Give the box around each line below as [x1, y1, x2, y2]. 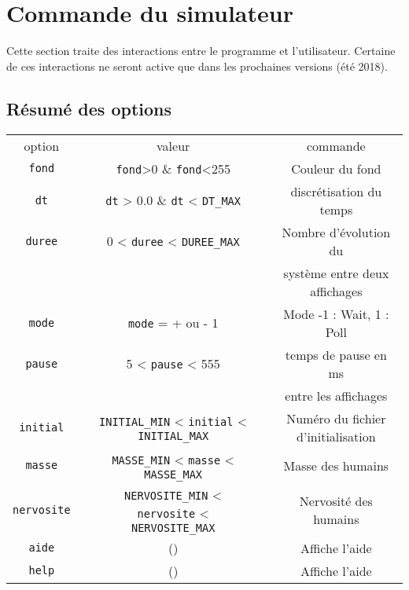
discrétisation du [290, 181, 382, 200]
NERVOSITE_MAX [131, 521, 216, 534]
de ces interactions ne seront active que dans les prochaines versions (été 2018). [6, 57, 388, 74]
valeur [157, 136, 190, 155]
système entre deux [283, 263, 389, 282]
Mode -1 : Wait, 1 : [283, 304, 389, 323]
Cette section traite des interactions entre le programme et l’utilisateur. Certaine [6, 42, 396, 59]
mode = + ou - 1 [127, 313, 219, 332]
